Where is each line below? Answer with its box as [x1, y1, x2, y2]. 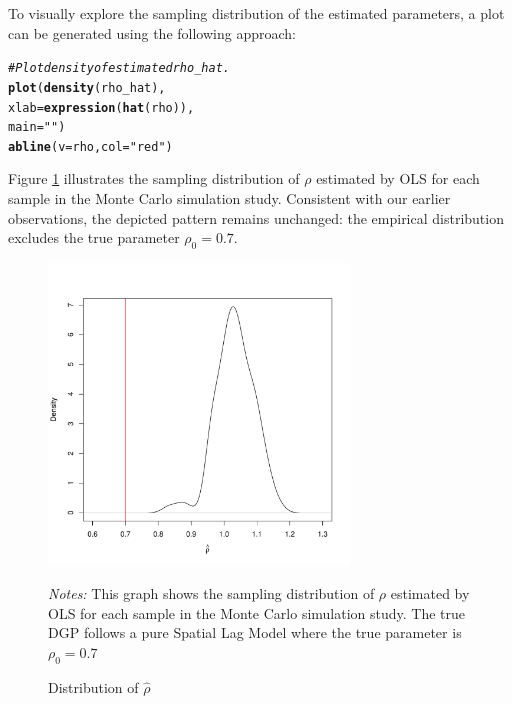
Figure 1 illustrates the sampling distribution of [8, 168, 300, 189]
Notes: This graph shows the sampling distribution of [48, 583, 375, 603]
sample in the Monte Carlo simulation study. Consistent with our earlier [8, 188, 451, 209]
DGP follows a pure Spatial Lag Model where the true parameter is [48, 622, 462, 643]
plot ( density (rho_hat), [8, 80, 166, 95]
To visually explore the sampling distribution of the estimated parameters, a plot [8, 3, 505, 23]
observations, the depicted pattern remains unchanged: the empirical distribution [8, 207, 504, 228]
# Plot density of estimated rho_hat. [8, 61, 230, 76]
